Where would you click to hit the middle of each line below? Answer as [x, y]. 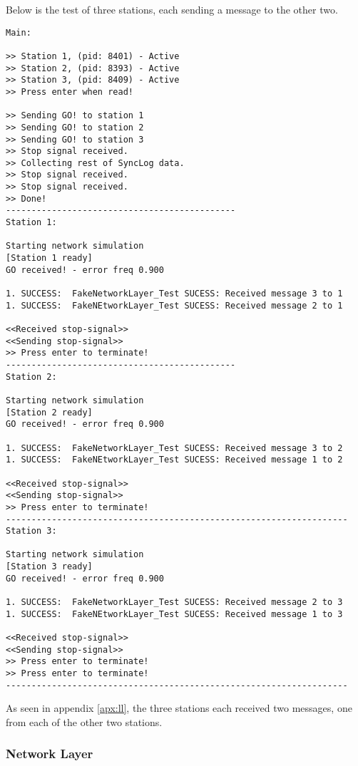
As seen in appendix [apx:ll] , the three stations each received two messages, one [179, 708]
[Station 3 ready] [49, 567]
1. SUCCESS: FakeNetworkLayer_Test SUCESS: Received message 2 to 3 [174, 602]
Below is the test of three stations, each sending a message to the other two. [172, 9]
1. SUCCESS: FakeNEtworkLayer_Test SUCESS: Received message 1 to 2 [174, 460]
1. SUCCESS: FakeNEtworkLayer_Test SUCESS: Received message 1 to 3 [174, 614]
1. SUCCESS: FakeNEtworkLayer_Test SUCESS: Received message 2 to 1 [174, 305]
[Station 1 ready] [49, 258]
